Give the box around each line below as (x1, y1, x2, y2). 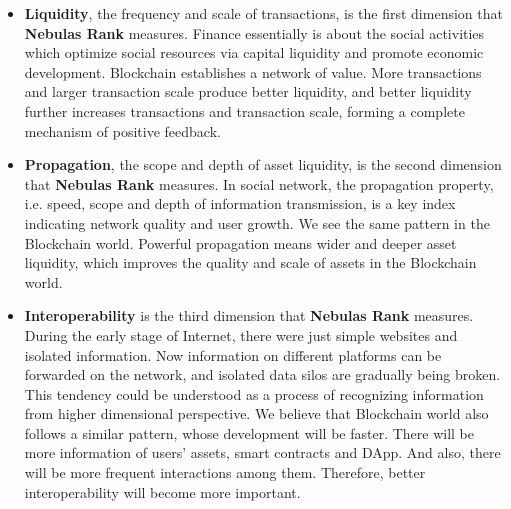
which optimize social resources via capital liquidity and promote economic (24, 42, 484, 63)
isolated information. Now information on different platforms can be (24, 344, 442, 365)
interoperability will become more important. (24, 481, 301, 502)
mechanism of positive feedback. (24, 120, 221, 141)
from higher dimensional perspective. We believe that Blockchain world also (24, 403, 489, 424)
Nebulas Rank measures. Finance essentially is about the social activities (24, 22, 485, 43)
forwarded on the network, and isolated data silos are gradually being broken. (24, 364, 501, 385)
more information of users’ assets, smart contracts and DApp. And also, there (24, 442, 501, 463)
